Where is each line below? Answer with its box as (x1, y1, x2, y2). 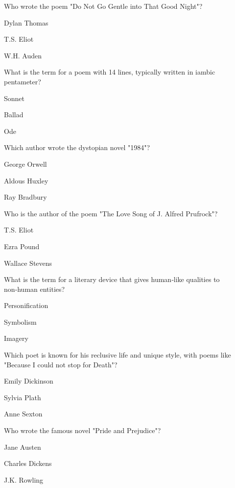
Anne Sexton (4, 409, 43, 419)
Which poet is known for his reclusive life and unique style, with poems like (4, 350, 231, 360)
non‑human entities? (4, 283, 65, 294)
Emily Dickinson (4, 376, 53, 386)
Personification (4, 300, 48, 310)
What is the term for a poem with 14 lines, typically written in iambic (4, 67, 215, 77)
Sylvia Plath (4, 392, 41, 402)
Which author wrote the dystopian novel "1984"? (4, 142, 150, 153)
